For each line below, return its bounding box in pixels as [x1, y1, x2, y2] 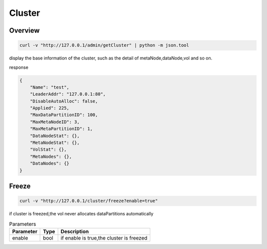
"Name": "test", [30, 84, 69, 90]
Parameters [9, 220, 37, 227]
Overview [9, 26, 40, 35]
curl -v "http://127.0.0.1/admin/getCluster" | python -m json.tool [19, 43, 189, 48]
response [9, 64, 29, 70]
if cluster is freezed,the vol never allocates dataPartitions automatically [9, 211, 154, 217]
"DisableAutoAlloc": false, [30, 98, 98, 104]
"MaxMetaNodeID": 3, [30, 119, 80, 125]
